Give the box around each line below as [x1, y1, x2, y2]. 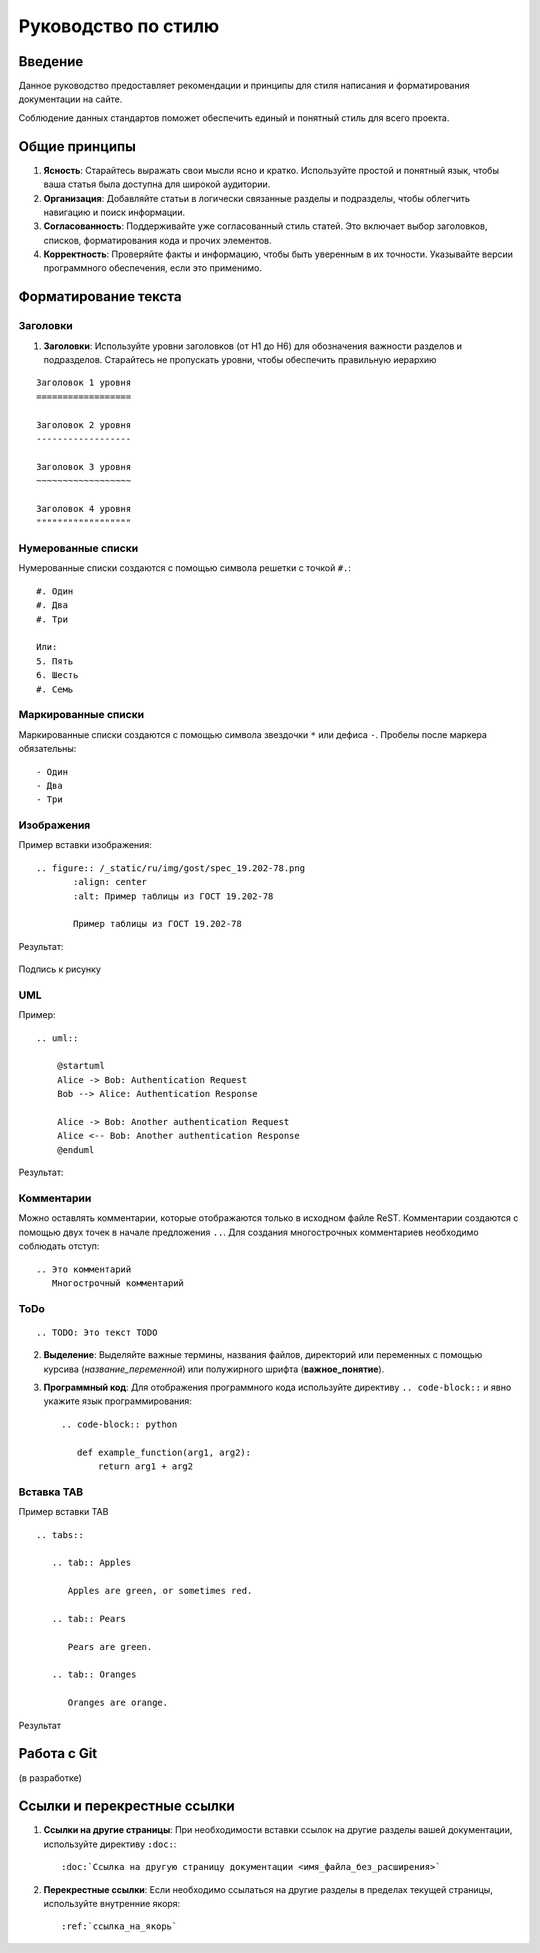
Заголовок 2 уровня [36, 419, 132, 430]
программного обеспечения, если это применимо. [43, 262, 262, 274]
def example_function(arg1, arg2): [76, 1446, 252, 1458]
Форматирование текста [18, 288, 182, 305]
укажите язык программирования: [43, 1395, 192, 1407]
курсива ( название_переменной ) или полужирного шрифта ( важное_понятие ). [43, 1363, 385, 1375]
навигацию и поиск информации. [43, 206, 185, 218]
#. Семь [36, 683, 74, 695]
